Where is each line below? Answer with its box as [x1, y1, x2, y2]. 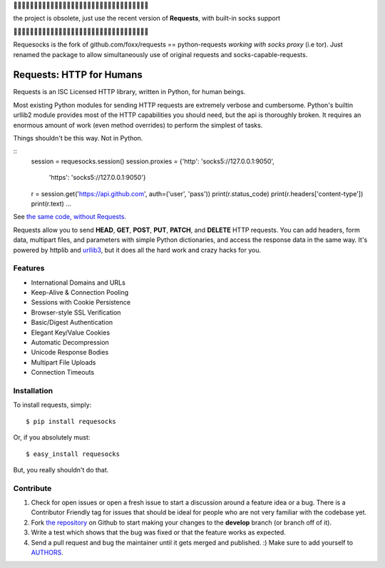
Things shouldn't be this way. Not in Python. [13, 134, 143, 143]
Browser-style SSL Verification [31, 308, 121, 317]
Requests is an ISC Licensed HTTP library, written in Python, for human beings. [13, 88, 246, 96]
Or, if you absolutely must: [13, 433, 91, 442]
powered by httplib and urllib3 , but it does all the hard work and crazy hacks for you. [13, 245, 262, 254]
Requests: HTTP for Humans [13, 69, 143, 81]
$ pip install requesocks [26, 417, 117, 425]
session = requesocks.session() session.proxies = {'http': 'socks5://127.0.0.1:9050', [31, 157, 274, 166]
